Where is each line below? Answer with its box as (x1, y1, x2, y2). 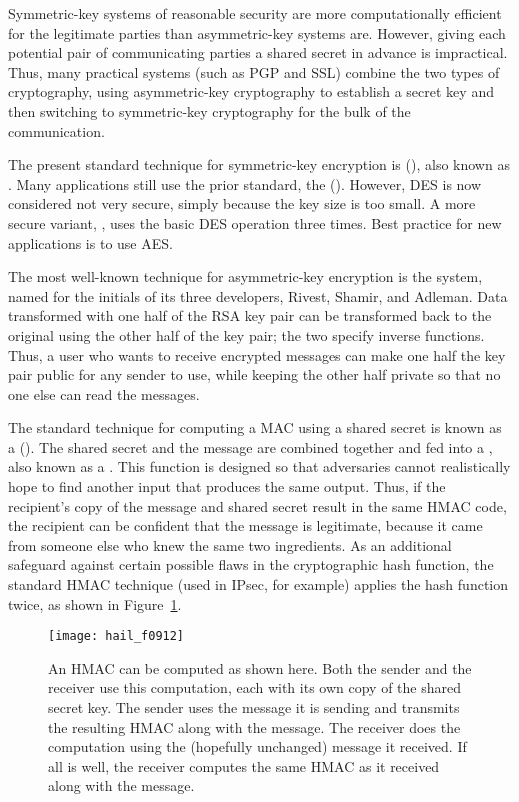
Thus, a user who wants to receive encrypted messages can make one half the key (8, 344, 506, 365)
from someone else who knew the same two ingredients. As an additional (8, 534, 452, 555)
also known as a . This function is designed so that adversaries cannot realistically (8, 456, 511, 477)
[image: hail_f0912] (48, 629, 185, 644)
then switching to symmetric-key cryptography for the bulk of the (8, 100, 411, 121)
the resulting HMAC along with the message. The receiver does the (48, 716, 461, 737)
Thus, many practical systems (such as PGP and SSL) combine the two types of (8, 61, 500, 82)
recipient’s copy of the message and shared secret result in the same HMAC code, (8, 495, 507, 516)
